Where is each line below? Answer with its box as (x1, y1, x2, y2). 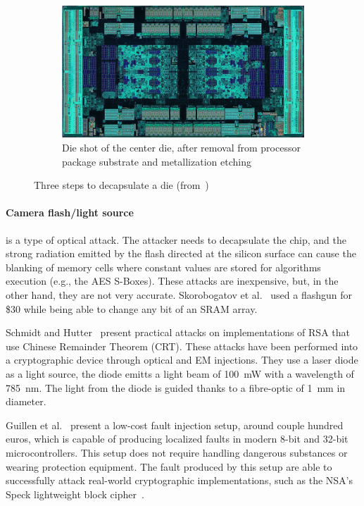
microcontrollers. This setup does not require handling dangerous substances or (6, 445, 348, 459)
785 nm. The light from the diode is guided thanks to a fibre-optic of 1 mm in (6, 380, 346, 395)
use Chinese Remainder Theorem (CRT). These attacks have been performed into (6, 338, 358, 353)
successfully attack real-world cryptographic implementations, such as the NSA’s (6, 473, 353, 488)
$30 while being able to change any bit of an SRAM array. (6, 301, 258, 316)
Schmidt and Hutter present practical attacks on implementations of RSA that (6, 325, 350, 340)
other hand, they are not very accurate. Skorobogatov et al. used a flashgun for (6, 288, 352, 302)
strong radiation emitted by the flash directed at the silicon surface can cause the (6, 246, 356, 261)
